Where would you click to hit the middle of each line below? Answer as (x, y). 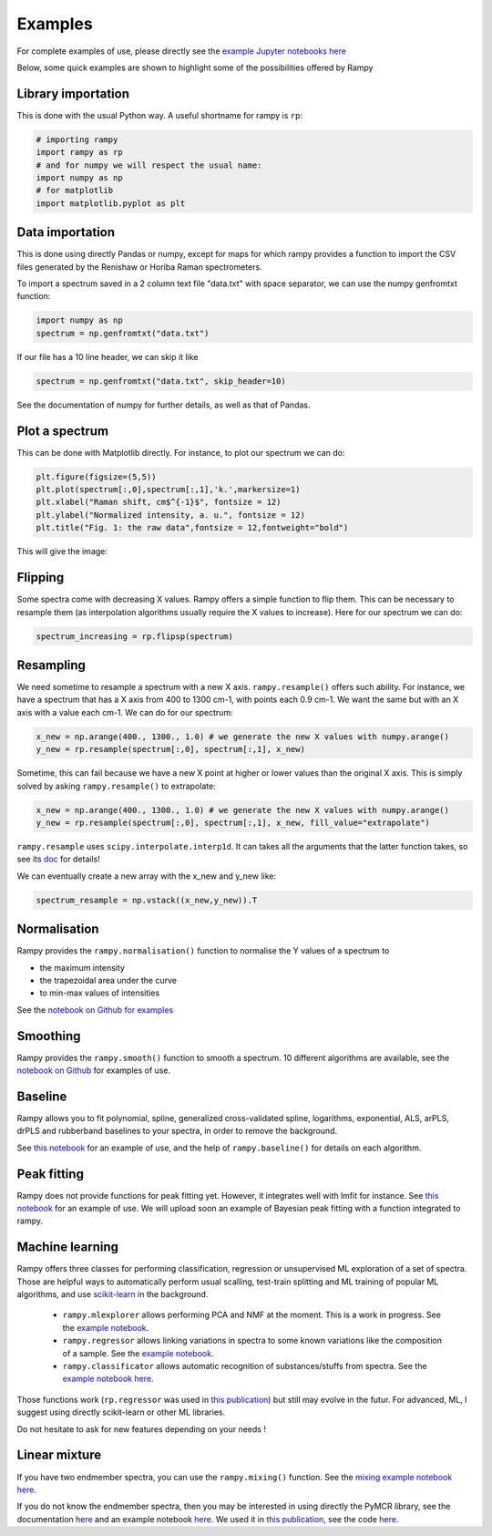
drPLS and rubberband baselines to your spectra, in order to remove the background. (177, 1131)
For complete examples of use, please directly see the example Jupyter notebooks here (181, 51)
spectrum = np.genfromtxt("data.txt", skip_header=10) (161, 381)
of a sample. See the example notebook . (138, 1353)
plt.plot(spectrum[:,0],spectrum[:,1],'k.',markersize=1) (168, 490)
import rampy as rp (79, 152)
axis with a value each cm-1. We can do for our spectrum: (125, 712)
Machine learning (67, 1247)
